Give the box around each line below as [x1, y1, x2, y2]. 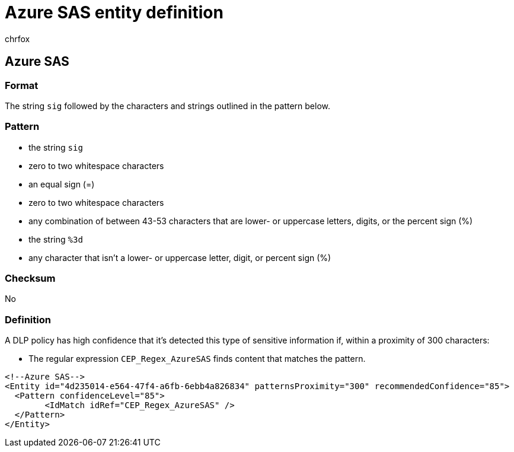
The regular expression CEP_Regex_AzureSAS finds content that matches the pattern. [28, 354, 366, 364]
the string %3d [28, 234, 83, 244]
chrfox [5, 33, 30, 44]
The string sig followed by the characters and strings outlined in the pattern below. [5, 100, 331, 111]
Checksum [5, 272, 56, 285]
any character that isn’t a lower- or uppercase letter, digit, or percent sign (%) [28, 252, 331, 263]
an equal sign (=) [28, 179, 95, 189]
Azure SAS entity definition [5, 2, 224, 23]
